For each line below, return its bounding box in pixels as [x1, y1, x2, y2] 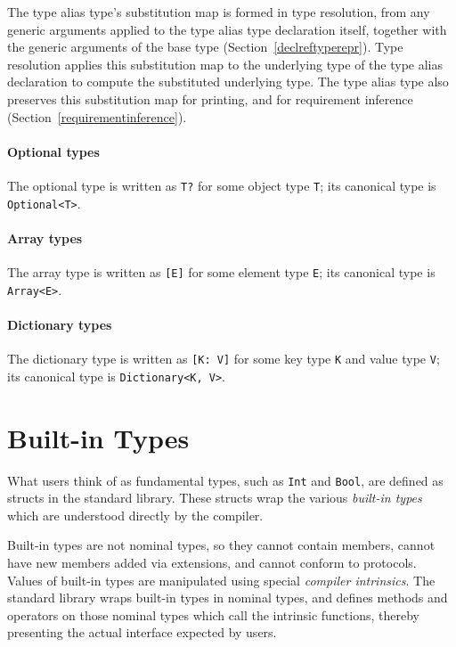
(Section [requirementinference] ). [7, 107, 187, 126]
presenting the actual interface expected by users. [7, 623, 277, 642]
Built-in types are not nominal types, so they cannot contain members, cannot [7, 536, 436, 554]
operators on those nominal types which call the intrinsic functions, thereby [7, 605, 419, 624]
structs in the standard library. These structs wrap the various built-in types [7, 488, 422, 507]
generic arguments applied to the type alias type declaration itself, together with [7, 20, 447, 38]
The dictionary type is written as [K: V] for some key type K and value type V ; [7, 349, 440, 368]
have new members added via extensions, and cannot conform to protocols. [7, 553, 417, 572]
